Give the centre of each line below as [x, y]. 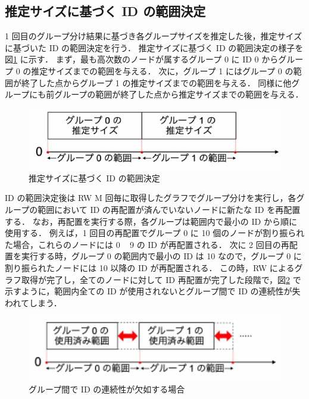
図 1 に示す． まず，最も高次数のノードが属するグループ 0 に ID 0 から [142, 59]
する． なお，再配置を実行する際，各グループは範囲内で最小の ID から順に [151, 221]
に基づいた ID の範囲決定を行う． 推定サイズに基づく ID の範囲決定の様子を [154, 47]
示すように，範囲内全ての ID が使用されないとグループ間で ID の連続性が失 [153, 291]
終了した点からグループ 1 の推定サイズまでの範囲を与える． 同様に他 [156, 82]
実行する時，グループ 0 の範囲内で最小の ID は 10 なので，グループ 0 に [161, 256]
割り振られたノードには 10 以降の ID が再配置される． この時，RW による [150, 268]
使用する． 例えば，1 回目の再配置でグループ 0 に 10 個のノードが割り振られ [155, 233]
